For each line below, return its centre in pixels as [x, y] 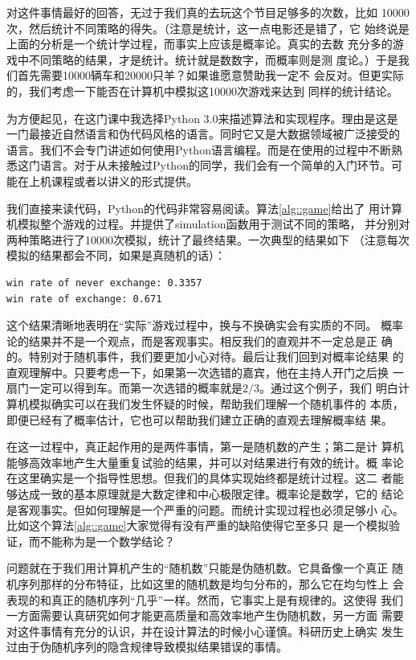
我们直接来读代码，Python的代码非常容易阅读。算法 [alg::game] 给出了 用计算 [204, 208]
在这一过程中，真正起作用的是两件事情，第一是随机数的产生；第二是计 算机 [205, 447]
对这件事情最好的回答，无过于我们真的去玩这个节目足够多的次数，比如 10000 [208, 12]
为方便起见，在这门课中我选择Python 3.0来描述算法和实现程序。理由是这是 [202, 118]
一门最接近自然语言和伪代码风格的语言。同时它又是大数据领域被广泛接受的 [203, 134]
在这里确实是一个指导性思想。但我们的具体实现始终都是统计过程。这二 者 [200, 478]
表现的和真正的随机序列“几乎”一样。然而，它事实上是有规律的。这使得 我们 [205, 599]
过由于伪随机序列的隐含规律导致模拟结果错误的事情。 [147, 647]
